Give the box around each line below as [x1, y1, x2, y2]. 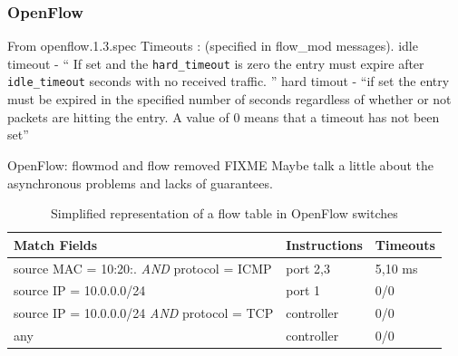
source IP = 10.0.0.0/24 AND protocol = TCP [14, 303, 274, 322]
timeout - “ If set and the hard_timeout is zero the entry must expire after [7, 53, 424, 72]
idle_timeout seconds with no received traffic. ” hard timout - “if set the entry [7, 72, 450, 91]
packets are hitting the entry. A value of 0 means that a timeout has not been [7, 107, 440, 126]
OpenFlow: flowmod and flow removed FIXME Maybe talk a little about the [7, 155, 434, 174]
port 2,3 [286, 258, 330, 277]
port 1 [286, 281, 321, 300]
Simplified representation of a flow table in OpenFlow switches [51, 204, 398, 223]
